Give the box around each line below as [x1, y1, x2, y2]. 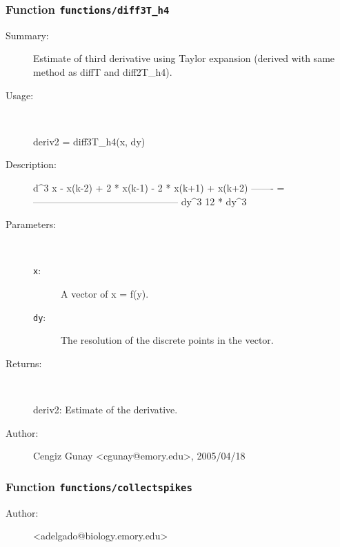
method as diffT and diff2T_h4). [33, 64, 172, 79]
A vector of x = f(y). [61, 286, 149, 300]
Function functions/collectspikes [6, 477, 192, 495]
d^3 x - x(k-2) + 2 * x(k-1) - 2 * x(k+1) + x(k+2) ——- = [33, 180, 285, 194]
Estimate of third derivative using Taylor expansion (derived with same [33, 51, 335, 65]
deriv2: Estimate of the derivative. [33, 402, 178, 416]
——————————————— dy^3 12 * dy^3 [33, 194, 247, 208]
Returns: [6, 355, 42, 370]
